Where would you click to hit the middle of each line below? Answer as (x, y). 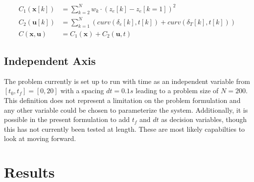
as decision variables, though (204, 119)
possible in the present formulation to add (67, 119)
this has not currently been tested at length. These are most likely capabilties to (125, 129)
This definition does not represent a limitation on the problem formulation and (122, 100)
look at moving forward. (40, 138)
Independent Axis (50, 61)
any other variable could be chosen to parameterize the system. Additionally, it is (126, 110)
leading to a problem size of (177, 91)
